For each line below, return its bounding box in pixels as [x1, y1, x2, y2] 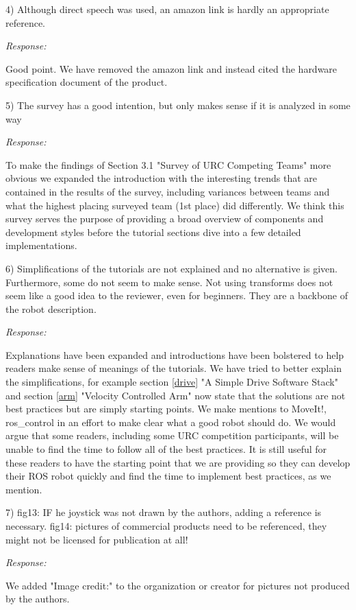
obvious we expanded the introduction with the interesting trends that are [5, 171, 318, 185]
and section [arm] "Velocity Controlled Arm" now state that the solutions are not [5, 388, 346, 402]
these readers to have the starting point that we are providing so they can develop [5, 455, 351, 469]
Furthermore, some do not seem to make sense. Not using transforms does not [5, 274, 333, 289]
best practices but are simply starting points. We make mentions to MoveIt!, [5, 401, 327, 416]
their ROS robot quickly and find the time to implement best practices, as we [5, 469, 331, 483]
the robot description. [5, 301, 97, 316]
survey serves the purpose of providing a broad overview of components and [5, 211, 324, 226]
